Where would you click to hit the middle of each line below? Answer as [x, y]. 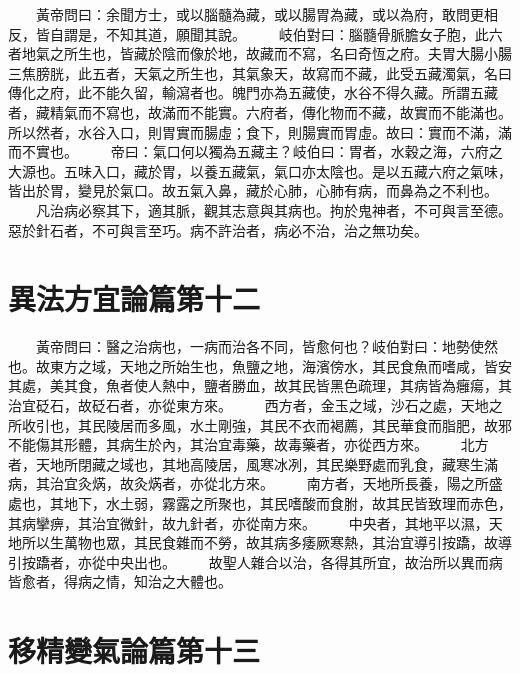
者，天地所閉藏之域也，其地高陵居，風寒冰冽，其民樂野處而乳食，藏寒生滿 [253, 463]
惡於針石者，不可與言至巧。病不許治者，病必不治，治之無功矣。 [218, 229]
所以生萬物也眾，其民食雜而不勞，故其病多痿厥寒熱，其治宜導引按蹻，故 [259, 542]
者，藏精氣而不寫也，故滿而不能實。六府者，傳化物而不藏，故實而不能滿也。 [260, 111]
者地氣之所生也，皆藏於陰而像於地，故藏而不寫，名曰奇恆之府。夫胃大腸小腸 [260, 53]
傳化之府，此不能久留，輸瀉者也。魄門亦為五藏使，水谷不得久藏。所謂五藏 [253, 92]
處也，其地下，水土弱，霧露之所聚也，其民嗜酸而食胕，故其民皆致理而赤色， [260, 503]
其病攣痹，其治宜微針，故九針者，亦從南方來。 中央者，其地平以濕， [248, 522]
